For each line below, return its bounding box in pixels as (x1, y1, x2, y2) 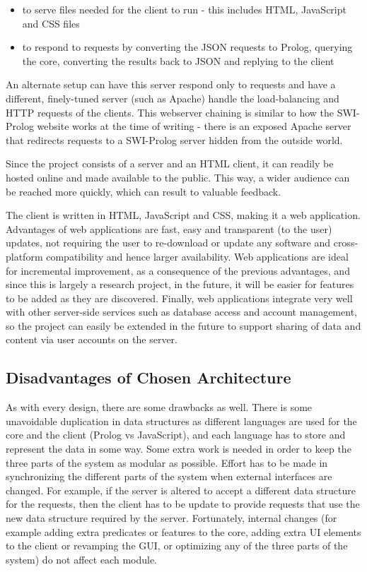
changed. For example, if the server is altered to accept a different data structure (6, 482, 356, 497)
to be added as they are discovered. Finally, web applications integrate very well (6, 290, 353, 305)
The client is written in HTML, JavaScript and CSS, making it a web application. (6, 208, 361, 222)
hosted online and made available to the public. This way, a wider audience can (6, 169, 350, 184)
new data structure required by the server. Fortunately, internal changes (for (6, 511, 337, 525)
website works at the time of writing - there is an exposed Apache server (37, 119, 351, 133)
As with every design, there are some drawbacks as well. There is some (6, 400, 313, 415)
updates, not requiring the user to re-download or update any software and (6, 235, 331, 250)
